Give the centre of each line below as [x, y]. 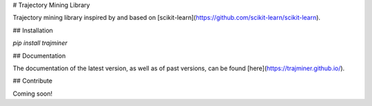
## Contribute [33, 81]
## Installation [33, 30]
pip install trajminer [40, 43]
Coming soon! [33, 94]
